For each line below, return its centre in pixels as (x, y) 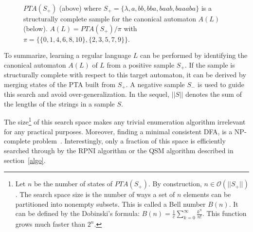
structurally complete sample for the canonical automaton (110, 18)
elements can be (207, 194)
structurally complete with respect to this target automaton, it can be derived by (125, 75)
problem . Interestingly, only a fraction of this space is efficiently (129, 141)
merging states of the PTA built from (60, 84)
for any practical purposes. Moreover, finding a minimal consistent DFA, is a (118, 131)
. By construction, (175, 184)
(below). (36, 28)
